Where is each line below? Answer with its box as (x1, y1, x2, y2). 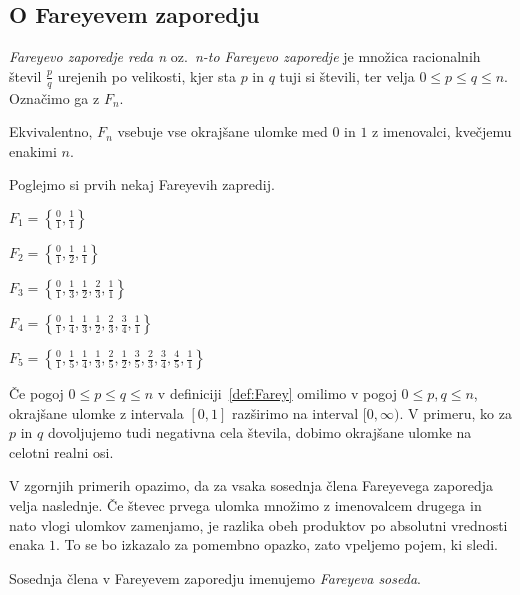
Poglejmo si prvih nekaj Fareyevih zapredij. (9, 174, 275, 195)
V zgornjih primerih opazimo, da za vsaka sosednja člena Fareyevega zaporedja (9, 475, 494, 496)
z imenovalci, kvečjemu (372, 121, 512, 142)
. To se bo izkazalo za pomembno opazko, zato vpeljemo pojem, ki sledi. (56, 534, 498, 555)
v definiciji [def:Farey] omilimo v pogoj (157, 383, 397, 403)
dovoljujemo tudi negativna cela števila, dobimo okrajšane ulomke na (47, 422, 472, 443)
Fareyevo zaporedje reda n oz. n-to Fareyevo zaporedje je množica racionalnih (9, 46, 481, 67)
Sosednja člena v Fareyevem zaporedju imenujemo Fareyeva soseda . (9, 567, 421, 588)
